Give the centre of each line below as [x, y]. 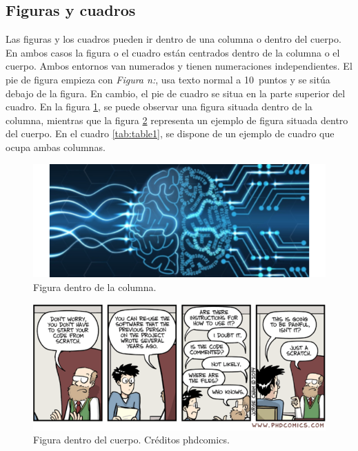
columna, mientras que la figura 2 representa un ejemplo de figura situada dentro [177, 120]
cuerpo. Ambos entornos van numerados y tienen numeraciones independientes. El [179, 66]
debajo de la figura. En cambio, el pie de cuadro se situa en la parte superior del [176, 93]
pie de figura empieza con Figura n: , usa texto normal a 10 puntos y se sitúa [168, 79]
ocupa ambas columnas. [56, 147]
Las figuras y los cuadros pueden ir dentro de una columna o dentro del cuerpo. [173, 39]
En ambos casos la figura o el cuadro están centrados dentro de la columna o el [173, 52]
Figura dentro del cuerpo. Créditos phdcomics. [131, 440]
